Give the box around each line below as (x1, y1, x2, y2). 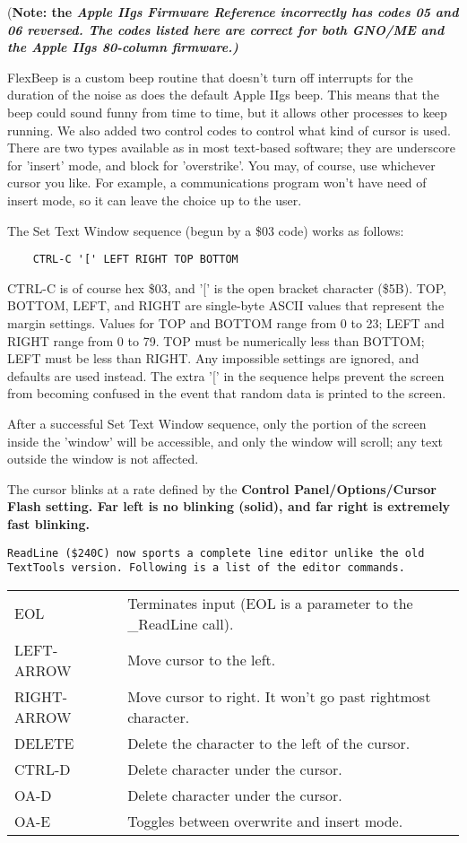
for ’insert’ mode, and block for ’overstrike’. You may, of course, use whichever (7, 155, 436, 174)
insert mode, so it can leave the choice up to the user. (7, 190, 302, 209)
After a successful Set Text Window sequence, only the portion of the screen (7, 413, 427, 432)
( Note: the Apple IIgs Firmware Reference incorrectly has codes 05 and (7, 3, 459, 21)
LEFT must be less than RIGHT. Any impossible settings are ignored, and (7, 349, 419, 368)
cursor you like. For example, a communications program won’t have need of (7, 173, 427, 192)
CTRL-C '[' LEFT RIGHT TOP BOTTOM (32, 253, 238, 266)
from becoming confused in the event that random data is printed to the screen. (7, 384, 446, 403)
